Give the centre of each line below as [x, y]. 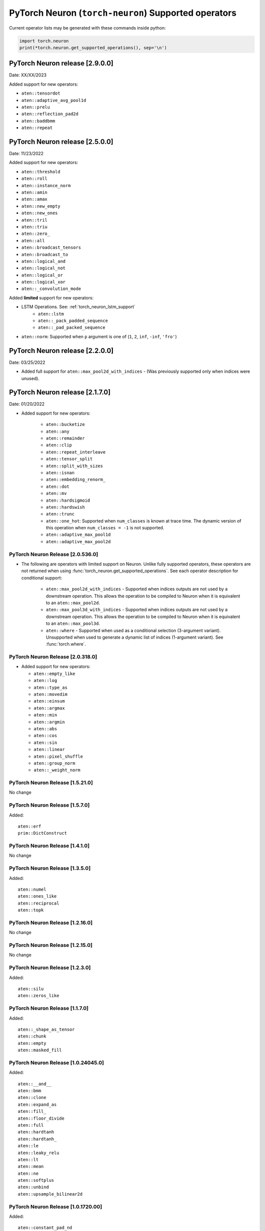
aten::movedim [51, 694]
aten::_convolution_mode [51, 289]
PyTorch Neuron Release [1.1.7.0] [49, 1008]
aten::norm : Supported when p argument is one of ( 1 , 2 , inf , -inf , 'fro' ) [99, 336]
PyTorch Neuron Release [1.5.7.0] [50, 805]
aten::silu [31, 989]
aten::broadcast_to [45, 254]
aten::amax [34, 199]
